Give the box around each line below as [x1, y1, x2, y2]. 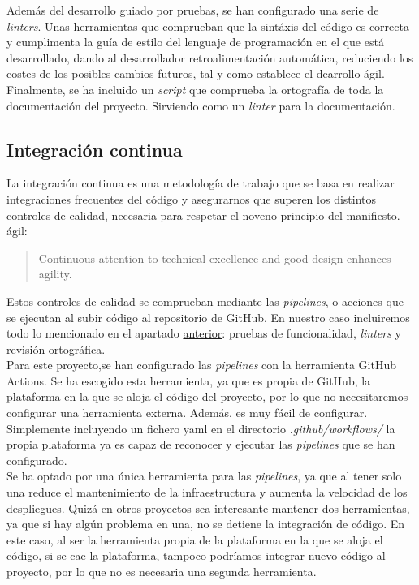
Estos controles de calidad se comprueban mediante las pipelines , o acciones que [6, 292, 404, 309]
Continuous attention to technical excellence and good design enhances [38, 249, 391, 266]
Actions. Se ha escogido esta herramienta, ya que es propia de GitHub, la [6, 372, 371, 389]
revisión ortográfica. [6, 340, 106, 357]
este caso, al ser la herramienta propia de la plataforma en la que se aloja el [6, 531, 383, 548]
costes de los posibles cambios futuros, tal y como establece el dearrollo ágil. [6, 65, 385, 82]
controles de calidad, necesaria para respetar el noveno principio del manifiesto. [6, 206, 400, 223]
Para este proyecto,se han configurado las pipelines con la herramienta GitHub [6, 356, 396, 373]
